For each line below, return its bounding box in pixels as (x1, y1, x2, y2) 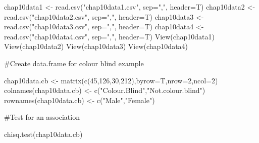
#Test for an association (4, 112, 80, 122)
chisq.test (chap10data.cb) (4, 128, 83, 139)
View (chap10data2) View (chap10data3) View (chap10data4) (4, 41, 188, 52)
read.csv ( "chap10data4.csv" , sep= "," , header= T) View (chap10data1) (4, 31, 215, 41)
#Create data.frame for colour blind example (4, 58, 144, 68)
